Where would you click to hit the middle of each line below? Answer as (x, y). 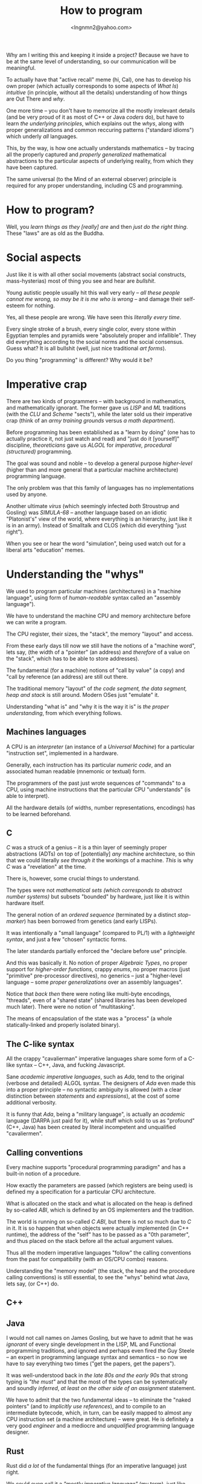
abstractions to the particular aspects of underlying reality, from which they (100, 160)
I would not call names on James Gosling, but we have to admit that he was (100, 1338)
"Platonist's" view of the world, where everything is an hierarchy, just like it (99, 519)
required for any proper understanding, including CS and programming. (95, 185)
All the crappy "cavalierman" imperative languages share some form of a (96, 1059)
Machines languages (46, 732)
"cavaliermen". (25, 1133)
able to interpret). (28, 796)
